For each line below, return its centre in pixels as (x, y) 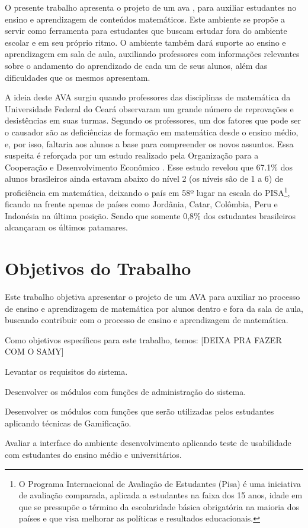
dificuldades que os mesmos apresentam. (78, 77)
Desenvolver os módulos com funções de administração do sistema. (126, 391)
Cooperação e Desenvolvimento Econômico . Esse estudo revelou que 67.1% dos (149, 167)
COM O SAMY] (34, 351)
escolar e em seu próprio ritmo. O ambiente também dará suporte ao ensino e (145, 42)
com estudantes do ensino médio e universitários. (93, 454)
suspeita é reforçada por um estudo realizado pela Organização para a (132, 155)
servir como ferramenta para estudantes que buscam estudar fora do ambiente (146, 31)
